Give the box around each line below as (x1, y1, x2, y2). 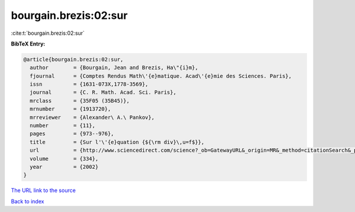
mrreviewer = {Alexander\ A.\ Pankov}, (30, 114, 155, 120)
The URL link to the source (11, 187, 76, 194)
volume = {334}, (30, 155, 99, 162)
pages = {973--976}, (30, 131, 115, 137)
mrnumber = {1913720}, (30, 106, 111, 112)
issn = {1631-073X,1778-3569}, (30, 81, 149, 88)
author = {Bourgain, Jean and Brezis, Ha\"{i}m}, (30, 64, 198, 71)
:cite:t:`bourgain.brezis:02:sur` (11, 30, 85, 37)
